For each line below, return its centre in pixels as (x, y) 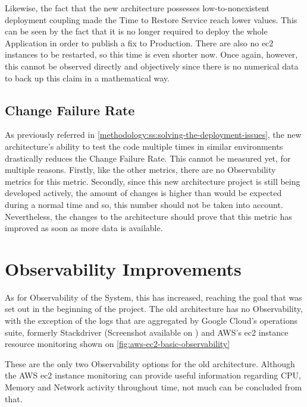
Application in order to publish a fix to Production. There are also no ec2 (139, 42)
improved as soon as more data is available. (84, 228)
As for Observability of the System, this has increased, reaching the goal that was (153, 297)
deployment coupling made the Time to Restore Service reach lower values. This (151, 19)
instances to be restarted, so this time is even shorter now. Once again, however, (151, 54)
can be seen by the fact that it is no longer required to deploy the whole (136, 31)
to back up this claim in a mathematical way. (87, 78)
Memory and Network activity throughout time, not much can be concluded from (153, 387)
